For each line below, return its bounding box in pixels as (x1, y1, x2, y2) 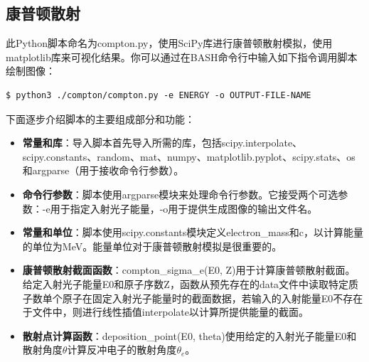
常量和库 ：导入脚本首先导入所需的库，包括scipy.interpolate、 (22, 135, 303, 150)
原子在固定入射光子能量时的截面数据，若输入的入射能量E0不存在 (62, 290, 363, 305)
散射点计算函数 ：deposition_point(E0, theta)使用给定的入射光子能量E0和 (22, 328, 357, 343)
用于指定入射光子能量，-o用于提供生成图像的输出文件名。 (50, 201, 318, 215)
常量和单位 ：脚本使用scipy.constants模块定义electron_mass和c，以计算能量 (22, 225, 363, 240)
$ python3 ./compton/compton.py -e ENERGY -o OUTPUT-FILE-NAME (6, 90, 311, 100)
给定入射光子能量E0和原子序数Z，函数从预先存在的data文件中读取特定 (22, 276, 349, 291)
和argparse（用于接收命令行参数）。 (22, 163, 184, 178)
